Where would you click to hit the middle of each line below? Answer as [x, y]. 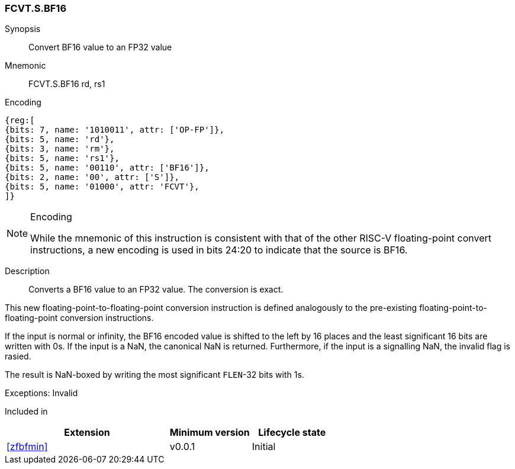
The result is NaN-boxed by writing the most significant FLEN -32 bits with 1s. [154, 375]
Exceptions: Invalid [41, 393]
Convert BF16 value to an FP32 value [100, 47]
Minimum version [210, 433]
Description [27, 271]
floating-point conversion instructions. [79, 318]
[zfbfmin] [27, 447]
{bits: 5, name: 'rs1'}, [62, 158]
